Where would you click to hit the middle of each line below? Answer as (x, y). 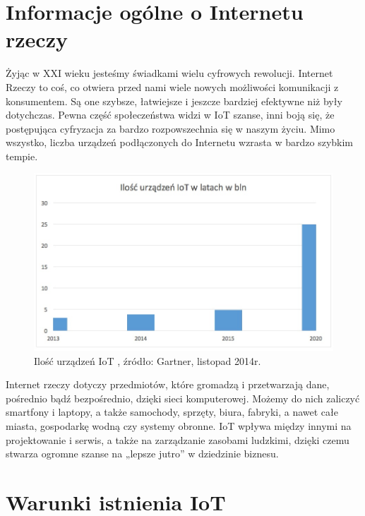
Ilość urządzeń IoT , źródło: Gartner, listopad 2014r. (148, 360)
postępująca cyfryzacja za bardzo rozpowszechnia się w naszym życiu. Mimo (170, 128)
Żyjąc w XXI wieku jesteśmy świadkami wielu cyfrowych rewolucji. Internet (169, 73)
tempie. (22, 156)
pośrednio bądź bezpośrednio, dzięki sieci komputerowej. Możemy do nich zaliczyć (183, 398)
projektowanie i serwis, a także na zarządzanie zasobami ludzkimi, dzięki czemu (178, 439)
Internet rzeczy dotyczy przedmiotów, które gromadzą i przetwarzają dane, (168, 384)
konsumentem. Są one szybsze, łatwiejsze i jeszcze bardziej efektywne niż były (174, 101)
